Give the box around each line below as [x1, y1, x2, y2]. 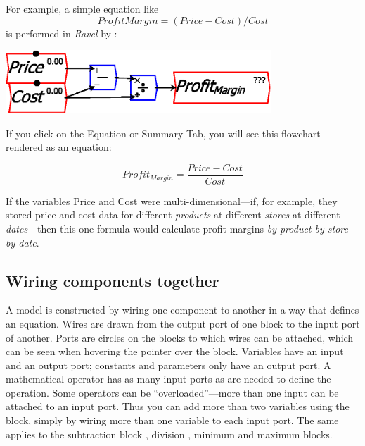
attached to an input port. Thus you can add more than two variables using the [6, 399, 350, 414]
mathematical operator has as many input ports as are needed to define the [6, 371, 331, 386]
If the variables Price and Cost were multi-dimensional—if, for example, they [6, 193, 338, 208]
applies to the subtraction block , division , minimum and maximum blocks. [6, 426, 333, 441]
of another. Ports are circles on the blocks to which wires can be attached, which [6, 330, 354, 345]
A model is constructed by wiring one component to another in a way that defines [6, 302, 359, 317]
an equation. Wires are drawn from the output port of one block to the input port [6, 316, 360, 330]
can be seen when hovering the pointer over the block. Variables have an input [6, 344, 344, 359]
